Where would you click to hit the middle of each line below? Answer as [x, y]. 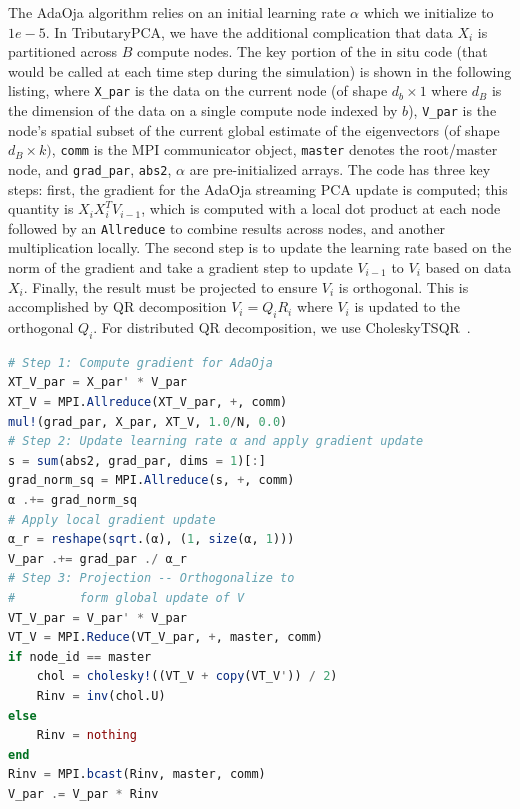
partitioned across [63, 51]
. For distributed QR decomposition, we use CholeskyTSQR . [282, 327]
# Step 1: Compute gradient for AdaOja [140, 362]
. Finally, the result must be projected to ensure [170, 286]
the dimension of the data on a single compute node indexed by [203, 110]
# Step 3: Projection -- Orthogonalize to [151, 578]
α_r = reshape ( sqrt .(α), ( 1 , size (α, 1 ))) [151, 539]
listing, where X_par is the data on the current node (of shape [198, 90]
